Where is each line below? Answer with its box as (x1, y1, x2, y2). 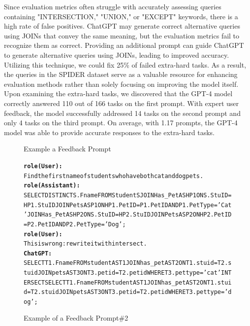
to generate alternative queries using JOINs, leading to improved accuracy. (4, 49, 229, 60)
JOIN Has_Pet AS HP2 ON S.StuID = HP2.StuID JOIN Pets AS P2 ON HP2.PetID (27, 211, 232, 218)
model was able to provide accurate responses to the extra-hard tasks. (4, 127, 215, 137)
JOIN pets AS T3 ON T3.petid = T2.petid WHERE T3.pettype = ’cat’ (37, 269, 221, 277)
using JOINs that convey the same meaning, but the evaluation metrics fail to (4, 30, 240, 40)
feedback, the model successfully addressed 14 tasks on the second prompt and (4, 108, 241, 118)
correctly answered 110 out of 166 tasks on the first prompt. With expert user (4, 98, 239, 108)
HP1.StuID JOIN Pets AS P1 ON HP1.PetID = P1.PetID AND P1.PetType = (24, 201, 218, 209)
